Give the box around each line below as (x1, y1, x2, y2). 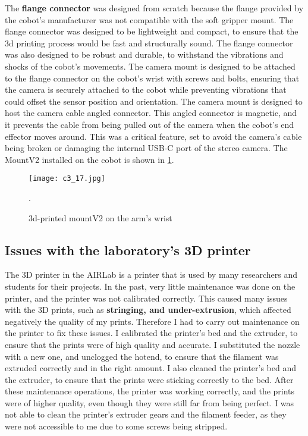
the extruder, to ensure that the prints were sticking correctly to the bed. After (5, 373, 294, 385)
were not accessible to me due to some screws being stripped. (5, 420, 228, 432)
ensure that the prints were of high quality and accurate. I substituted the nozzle (5, 338, 300, 350)
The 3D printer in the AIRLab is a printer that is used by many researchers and (5, 268, 298, 281)
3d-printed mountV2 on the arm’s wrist (29, 211, 172, 224)
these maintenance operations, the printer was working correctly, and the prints (5, 385, 295, 397)
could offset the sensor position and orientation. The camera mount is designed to (5, 95, 303, 107)
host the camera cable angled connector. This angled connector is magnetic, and (5, 106, 297, 119)
